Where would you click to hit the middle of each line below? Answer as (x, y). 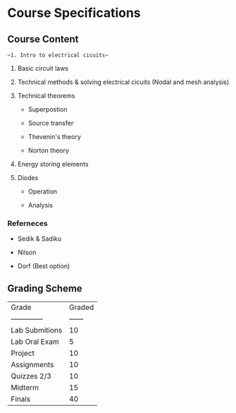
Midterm (25, 388)
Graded (82, 307)
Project (23, 353)
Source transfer (51, 123)
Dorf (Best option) (44, 266)
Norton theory (48, 150)
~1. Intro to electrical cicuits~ (58, 55)
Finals (21, 399)
